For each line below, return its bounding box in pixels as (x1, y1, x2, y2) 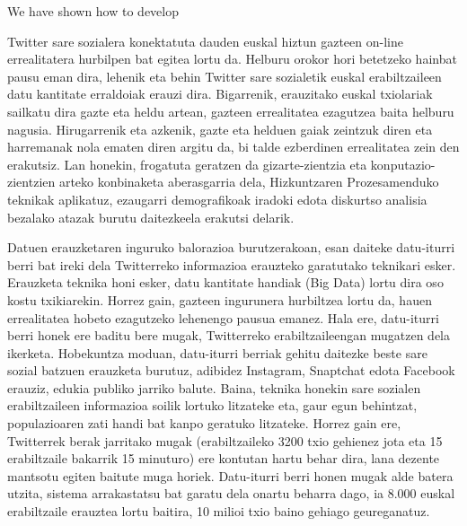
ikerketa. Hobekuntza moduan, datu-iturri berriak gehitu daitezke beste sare (7, 343, 427, 362)
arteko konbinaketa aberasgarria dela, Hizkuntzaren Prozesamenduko (58, 172, 439, 191)
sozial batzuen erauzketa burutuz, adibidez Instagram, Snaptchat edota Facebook (7, 361, 455, 380)
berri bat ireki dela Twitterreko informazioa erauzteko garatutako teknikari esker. (7, 255, 456, 274)
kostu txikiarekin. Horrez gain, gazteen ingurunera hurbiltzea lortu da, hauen (7, 290, 432, 309)
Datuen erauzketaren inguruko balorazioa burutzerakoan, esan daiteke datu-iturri (7, 238, 455, 257)
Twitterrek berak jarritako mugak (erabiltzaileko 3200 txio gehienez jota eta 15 (7, 431, 443, 450)
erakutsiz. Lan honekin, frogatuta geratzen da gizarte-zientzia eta (7, 154, 367, 173)
